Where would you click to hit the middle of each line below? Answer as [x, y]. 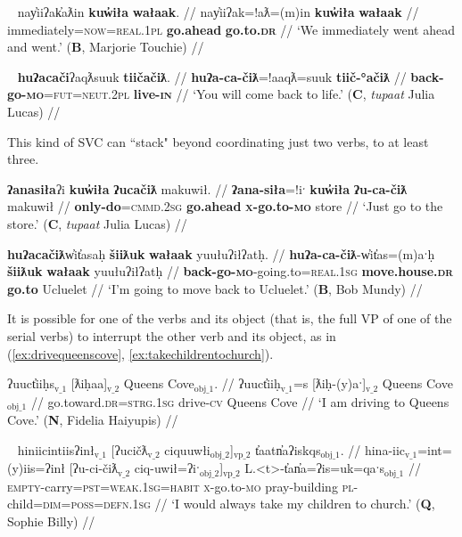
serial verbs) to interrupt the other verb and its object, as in [172, 335]
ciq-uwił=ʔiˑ [167, 468]
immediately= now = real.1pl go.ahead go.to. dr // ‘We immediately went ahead [231, 29]
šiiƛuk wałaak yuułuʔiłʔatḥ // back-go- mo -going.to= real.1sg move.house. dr [230, 271]
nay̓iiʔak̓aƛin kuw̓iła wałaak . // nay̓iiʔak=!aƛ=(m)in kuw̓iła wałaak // [218, 12]
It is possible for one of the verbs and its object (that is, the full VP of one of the [230, 318]
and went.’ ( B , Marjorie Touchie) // [106, 47]
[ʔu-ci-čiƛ [93, 468]
